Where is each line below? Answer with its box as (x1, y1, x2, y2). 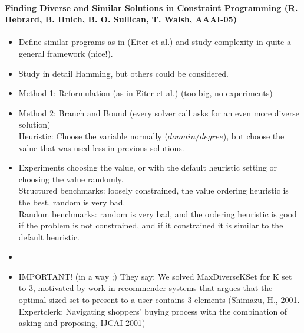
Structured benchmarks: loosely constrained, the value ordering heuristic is (18, 184, 289, 197)
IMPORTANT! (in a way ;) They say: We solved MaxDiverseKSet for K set (18, 270, 292, 282)
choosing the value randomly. (18, 172, 124, 185)
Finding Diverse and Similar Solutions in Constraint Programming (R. (5, 1, 298, 14)
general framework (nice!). (18, 47, 113, 59)
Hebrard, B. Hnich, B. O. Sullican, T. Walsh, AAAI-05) (5, 13, 237, 25)
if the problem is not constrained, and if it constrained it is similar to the (18, 219, 283, 231)
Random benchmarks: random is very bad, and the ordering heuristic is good (18, 207, 297, 220)
